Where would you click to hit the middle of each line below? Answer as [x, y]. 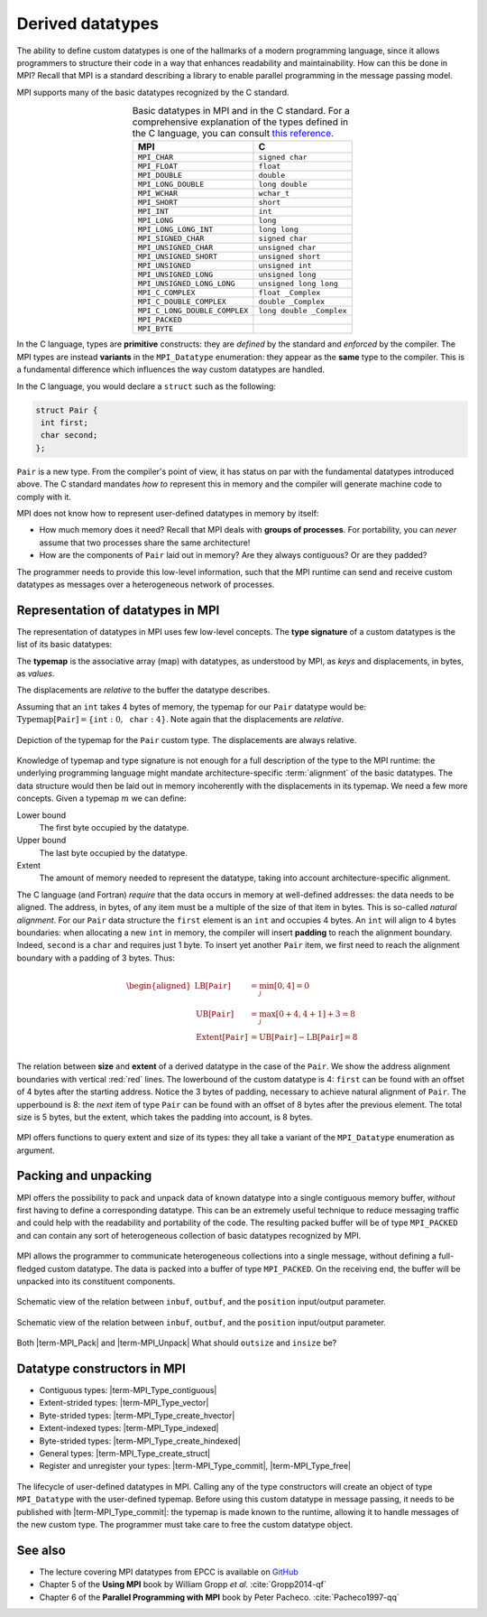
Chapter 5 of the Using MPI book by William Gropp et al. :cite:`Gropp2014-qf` [183, 1584]
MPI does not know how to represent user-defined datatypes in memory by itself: [168, 513]
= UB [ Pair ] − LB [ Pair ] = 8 [304, 1037]
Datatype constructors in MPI [101, 1368]
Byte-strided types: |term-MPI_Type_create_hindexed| [140, 1441]
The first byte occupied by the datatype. [114, 827]
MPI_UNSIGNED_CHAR [175, 248]
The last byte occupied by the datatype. [114, 852]
